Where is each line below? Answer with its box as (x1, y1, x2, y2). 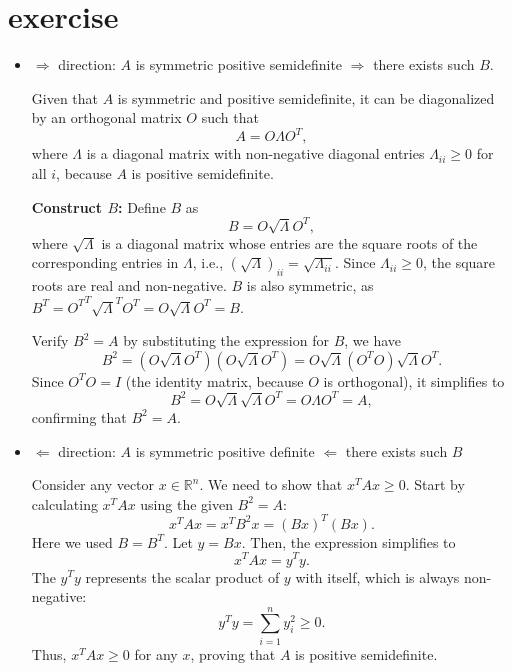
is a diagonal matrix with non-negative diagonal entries (86, 143, 425, 164)
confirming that (31, 406, 127, 427)
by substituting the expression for (123, 330, 329, 351)
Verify (31, 330, 69, 351)
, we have (344, 330, 402, 351)
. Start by (405, 474, 465, 495)
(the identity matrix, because (125, 370, 304, 391)
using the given (140, 493, 233, 514)
